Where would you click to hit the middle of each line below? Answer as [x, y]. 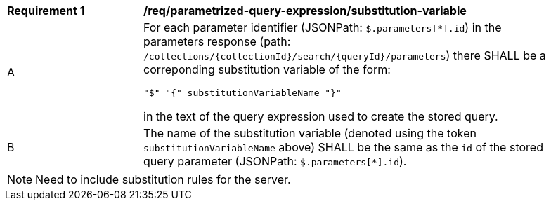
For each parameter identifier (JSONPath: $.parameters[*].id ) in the [323, 27]
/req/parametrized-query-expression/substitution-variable [305, 11]
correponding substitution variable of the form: [267, 69]
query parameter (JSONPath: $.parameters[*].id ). [275, 161]
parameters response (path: [217, 41]
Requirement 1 [46, 11]
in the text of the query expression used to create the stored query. [321, 116]
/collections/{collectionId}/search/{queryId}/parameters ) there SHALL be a [345, 55]
